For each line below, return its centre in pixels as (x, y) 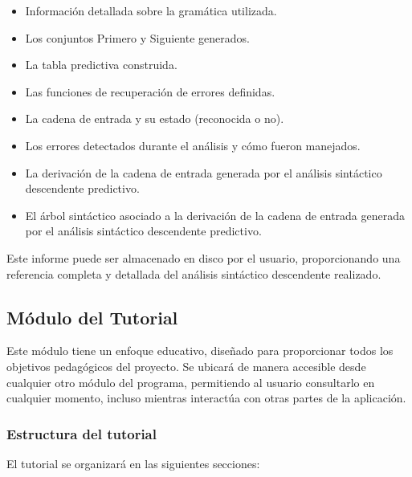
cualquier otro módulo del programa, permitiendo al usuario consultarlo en (191, 382)
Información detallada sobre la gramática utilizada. (151, 10)
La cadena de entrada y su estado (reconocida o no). (155, 118)
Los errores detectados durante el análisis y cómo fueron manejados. (193, 145)
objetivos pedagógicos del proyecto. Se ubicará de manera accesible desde (186, 366)
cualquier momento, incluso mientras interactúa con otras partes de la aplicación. (206, 398)
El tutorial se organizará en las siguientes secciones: (133, 463)
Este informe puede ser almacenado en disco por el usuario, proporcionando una (204, 257)
